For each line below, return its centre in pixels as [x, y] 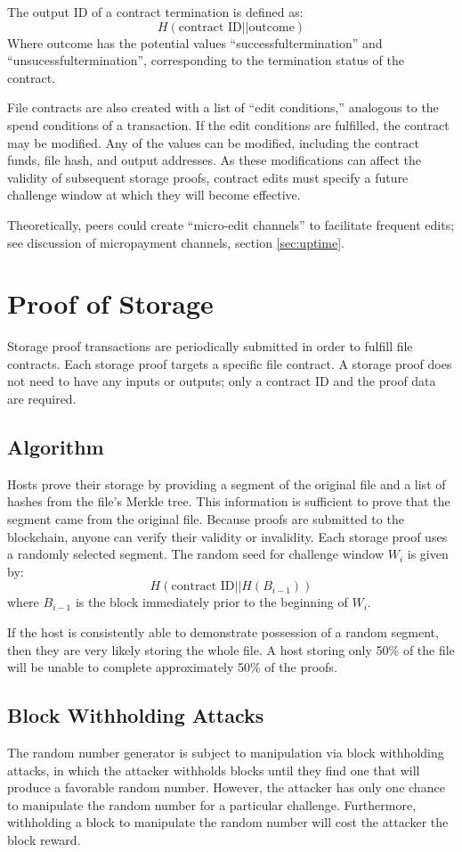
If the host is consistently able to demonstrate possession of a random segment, [223, 631]
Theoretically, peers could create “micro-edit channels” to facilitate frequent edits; [231, 224]
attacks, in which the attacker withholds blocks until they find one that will [214, 770]
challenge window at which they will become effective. [154, 195]
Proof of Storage [110, 303]
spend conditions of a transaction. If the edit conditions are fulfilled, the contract [228, 124]
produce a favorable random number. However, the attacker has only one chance [226, 787]
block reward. [44, 839]
